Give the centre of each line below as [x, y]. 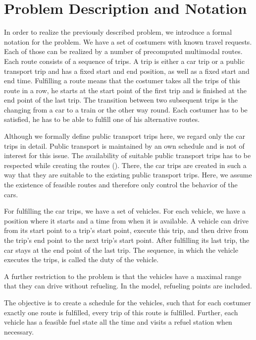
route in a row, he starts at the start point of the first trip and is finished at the [125, 90]
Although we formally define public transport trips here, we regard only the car [125, 136]
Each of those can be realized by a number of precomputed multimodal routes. [123, 51]
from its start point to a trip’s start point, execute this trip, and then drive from [126, 230]
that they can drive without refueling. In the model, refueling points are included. [128, 286]
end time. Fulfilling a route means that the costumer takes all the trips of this [122, 81]
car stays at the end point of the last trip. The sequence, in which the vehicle [121, 250]
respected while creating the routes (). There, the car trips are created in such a [125, 165]
